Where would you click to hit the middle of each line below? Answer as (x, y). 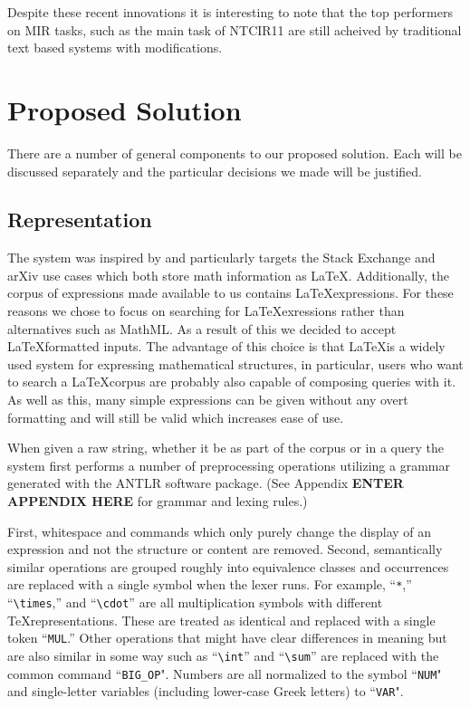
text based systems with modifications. (115, 48)
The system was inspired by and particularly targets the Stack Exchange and (221, 258)
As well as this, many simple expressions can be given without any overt (208, 400)
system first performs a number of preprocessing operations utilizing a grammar (229, 465)
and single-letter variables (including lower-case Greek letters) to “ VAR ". (206, 691)
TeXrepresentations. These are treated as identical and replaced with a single (221, 620)
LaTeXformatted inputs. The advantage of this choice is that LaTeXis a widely (226, 346)
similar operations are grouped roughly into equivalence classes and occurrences (228, 566)
